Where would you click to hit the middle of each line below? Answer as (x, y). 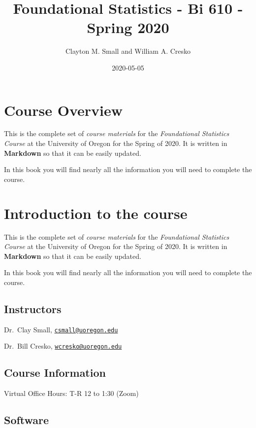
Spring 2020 (128, 27)
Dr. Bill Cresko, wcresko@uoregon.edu (63, 346)
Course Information (55, 373)
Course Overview (63, 110)
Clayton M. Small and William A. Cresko (128, 51)
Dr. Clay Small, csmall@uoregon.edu (61, 329)
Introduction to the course (96, 213)
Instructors (33, 308)
